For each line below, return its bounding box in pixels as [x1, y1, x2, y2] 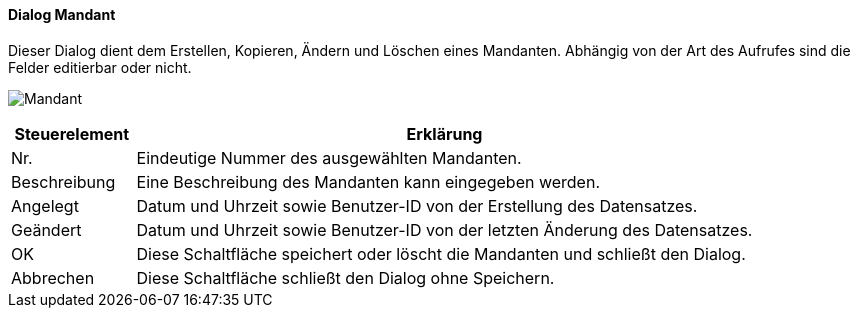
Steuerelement [14, 123, 130, 144]
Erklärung [406, 123, 483, 144]
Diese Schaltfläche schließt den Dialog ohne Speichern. [136, 267, 555, 288]
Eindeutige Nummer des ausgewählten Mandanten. [136, 147, 522, 168]
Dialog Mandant [8, 6, 116, 23]
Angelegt [11, 195, 79, 216]
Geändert [11, 219, 82, 240]
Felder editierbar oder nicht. [8, 58, 192, 76]
